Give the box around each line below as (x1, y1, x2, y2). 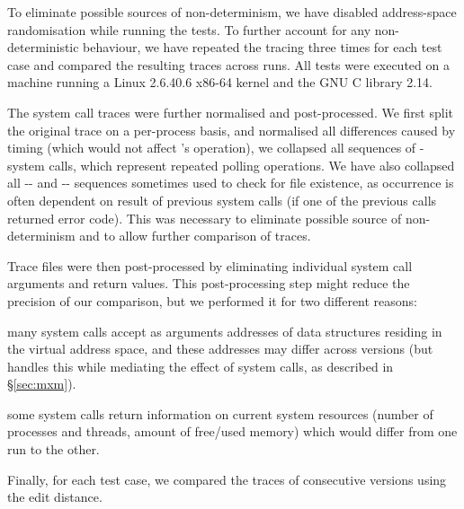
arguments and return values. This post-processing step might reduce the (7, 274, 410, 293)
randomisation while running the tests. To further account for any (7, 20, 371, 39)
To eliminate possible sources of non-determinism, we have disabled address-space (7, 3, 457, 21)
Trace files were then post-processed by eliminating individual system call (7, 256, 413, 275)
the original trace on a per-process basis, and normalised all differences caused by (7, 120, 456, 139)
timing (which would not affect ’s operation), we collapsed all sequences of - (7, 138, 424, 157)
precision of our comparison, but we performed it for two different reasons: (7, 291, 418, 310)
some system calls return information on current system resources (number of (7, 404, 433, 423)
